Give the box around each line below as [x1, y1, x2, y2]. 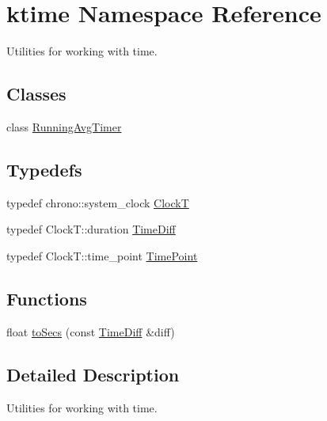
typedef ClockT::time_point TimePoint [6, 247, 198, 264]
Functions [6, 286, 87, 310]
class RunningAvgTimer [6, 118, 122, 135]
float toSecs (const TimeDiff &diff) [6, 323, 175, 339]
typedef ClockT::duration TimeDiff [6, 221, 176, 237]
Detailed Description [6, 362, 180, 386]
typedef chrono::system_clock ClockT [6, 194, 189, 210]
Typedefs [6, 157, 82, 181]
